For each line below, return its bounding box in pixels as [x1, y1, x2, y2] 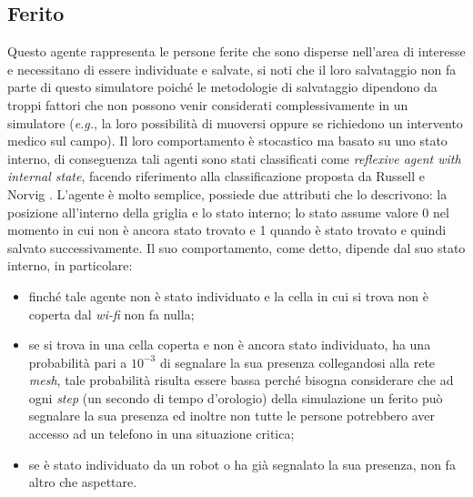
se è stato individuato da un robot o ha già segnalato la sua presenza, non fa [28, 454, 456, 473]
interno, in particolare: [7, 256, 133, 275]
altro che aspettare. [28, 472, 137, 492]
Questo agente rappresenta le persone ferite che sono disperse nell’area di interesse [7, 42, 466, 61]
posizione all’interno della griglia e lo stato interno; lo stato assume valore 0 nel [7, 202, 449, 221]
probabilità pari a [28, 352, 127, 371]
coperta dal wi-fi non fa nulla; [28, 304, 195, 323]
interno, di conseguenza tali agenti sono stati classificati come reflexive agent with [7, 148, 461, 167]
